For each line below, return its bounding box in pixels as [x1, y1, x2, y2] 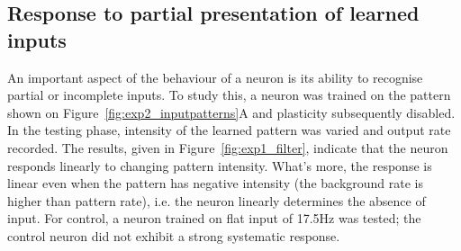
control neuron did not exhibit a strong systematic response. [7, 226, 340, 245]
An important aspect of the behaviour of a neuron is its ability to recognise [7, 67, 423, 86]
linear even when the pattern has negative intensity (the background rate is [7, 174, 423, 193]
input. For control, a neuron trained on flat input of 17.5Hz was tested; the [7, 209, 421, 228]
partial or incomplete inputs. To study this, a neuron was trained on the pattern [7, 85, 451, 104]
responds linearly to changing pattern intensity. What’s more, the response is [7, 156, 432, 175]
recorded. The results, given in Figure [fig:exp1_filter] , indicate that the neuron [7, 138, 448, 157]
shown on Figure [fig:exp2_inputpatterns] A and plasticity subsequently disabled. [7, 103, 456, 121]
